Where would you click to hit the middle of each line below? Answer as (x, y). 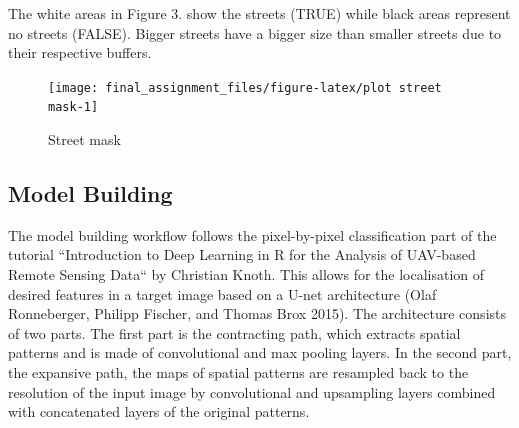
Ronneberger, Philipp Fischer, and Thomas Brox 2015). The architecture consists (257, 313)
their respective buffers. (80, 52)
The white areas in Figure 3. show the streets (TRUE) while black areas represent (259, 13)
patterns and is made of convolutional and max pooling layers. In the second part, (260, 352)
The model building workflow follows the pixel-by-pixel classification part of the (252, 234)
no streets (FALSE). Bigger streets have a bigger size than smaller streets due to (255, 32)
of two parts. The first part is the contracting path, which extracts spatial (234, 332)
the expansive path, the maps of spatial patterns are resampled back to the (238, 372)
